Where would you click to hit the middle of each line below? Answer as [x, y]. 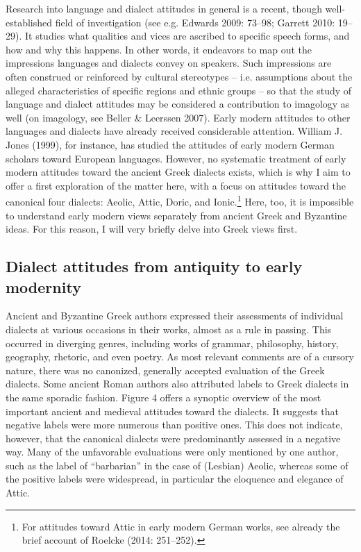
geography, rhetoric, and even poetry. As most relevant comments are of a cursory [180, 357]
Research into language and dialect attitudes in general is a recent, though [164, 8]
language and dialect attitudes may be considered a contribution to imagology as [178, 104]
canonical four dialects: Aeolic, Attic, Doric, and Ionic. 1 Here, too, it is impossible [180, 200]
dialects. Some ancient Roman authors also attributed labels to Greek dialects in [177, 384]
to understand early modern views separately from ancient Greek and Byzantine [176, 215]
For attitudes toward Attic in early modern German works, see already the [181, 526]
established [29, 22]
